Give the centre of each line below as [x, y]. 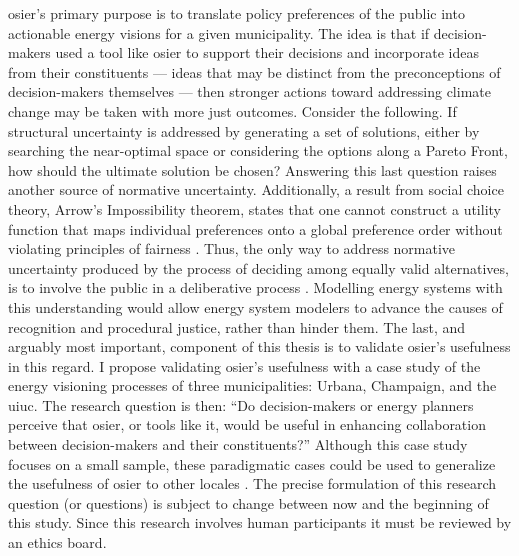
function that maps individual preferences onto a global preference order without [255, 228]
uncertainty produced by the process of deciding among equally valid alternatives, [258, 267]
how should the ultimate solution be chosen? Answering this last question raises [252, 169]
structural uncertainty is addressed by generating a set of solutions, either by [244, 130]
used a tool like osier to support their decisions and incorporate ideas [267, 52]
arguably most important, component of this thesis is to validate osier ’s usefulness [259, 346]
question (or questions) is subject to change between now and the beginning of [248, 502]
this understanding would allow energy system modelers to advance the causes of [255, 306]
